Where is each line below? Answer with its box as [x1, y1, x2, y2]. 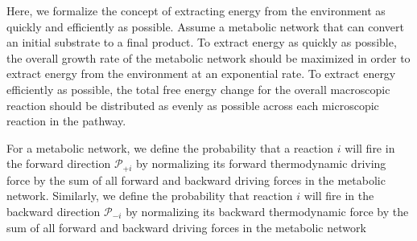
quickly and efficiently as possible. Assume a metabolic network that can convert [6, 18, 404, 35]
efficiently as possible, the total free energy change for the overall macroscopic [6, 80, 390, 97]
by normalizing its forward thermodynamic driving [136, 155, 386, 172]
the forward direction [6, 155, 111, 172]
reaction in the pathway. [6, 112, 126, 129]
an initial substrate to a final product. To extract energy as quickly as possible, [6, 34, 397, 51]
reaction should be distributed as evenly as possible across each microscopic [6, 96, 379, 113]
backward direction [6, 202, 101, 219]
